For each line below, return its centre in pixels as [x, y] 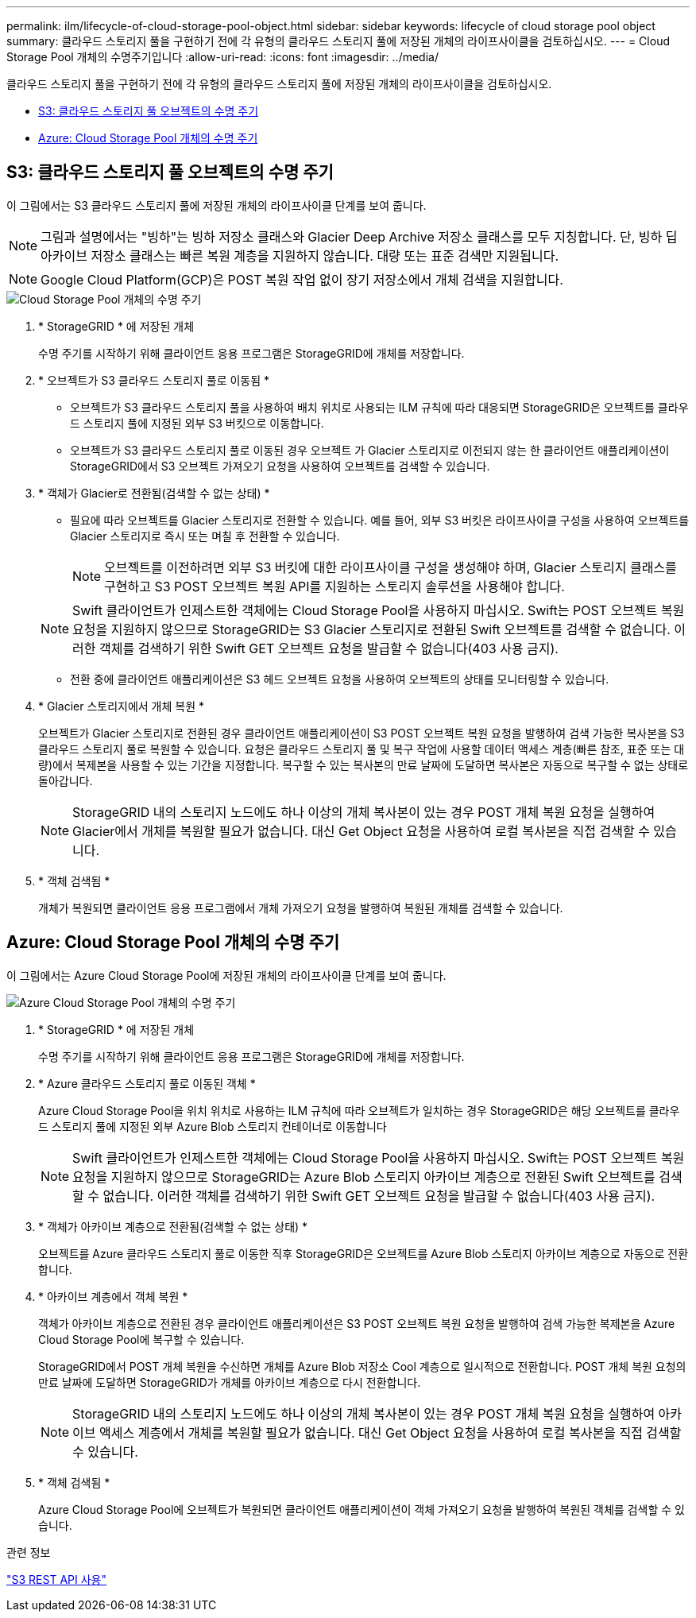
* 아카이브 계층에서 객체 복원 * [113, 1296]
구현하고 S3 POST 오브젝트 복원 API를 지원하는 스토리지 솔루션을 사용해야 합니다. [334, 586]
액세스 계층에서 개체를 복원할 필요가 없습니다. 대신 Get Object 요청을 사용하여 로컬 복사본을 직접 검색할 [391, 1432]
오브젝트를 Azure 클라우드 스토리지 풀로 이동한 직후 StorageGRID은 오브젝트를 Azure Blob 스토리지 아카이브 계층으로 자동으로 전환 [363, 1253]
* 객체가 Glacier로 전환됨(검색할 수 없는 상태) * [154, 493]
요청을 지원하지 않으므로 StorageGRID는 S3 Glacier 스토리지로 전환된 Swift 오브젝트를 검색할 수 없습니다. [371, 629]
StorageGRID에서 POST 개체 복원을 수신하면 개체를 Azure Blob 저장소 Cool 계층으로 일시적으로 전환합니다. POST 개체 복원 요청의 [362, 1366]
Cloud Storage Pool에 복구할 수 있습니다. [141, 1339]
